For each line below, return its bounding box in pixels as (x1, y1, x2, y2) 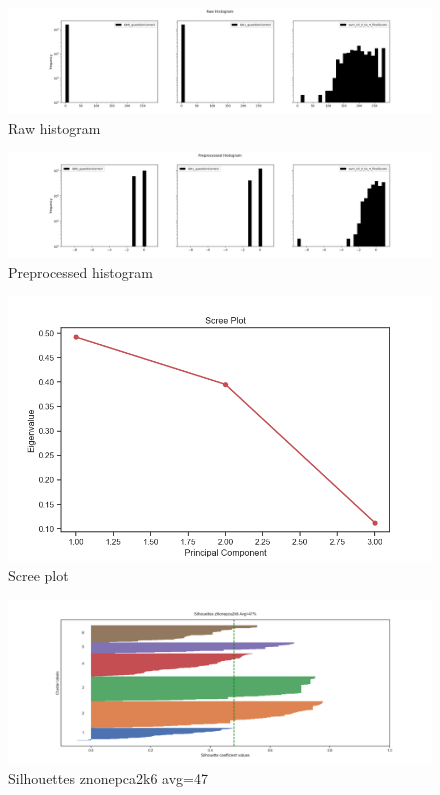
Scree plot (8, 564, 69, 585)
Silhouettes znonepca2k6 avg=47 (8, 767, 208, 788)
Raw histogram (8, 117, 101, 138)
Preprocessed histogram (8, 261, 153, 282)
